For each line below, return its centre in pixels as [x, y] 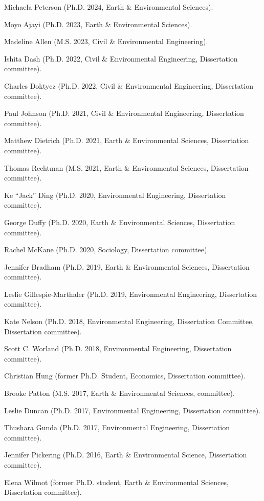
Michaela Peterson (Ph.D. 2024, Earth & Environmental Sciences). [109, 7]
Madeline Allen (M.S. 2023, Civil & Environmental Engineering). [106, 41]
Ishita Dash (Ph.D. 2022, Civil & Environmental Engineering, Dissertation [121, 58]
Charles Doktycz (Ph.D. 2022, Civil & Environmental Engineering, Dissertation [129, 85]
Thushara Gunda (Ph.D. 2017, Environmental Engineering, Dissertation [117, 427]
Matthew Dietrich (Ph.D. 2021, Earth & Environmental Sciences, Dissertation [127, 140]
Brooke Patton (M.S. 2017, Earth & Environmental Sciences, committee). [119, 393]
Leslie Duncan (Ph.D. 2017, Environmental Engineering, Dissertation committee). [133, 410]
